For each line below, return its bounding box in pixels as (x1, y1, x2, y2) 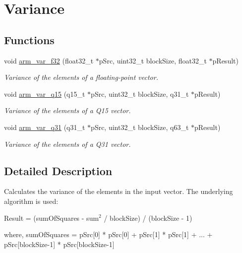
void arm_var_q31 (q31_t (4, 122, 85, 132)
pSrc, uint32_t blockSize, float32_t (99, 55, 207, 65)
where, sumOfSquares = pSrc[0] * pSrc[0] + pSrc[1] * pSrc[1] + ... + (4, 229, 213, 240)
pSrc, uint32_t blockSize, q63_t (91, 122, 189, 132)
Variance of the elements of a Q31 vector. (4, 138, 131, 149)
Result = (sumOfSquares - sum (4, 212, 99, 223)
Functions (4, 32, 55, 47)
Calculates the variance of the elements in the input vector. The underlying (4, 186, 233, 196)
